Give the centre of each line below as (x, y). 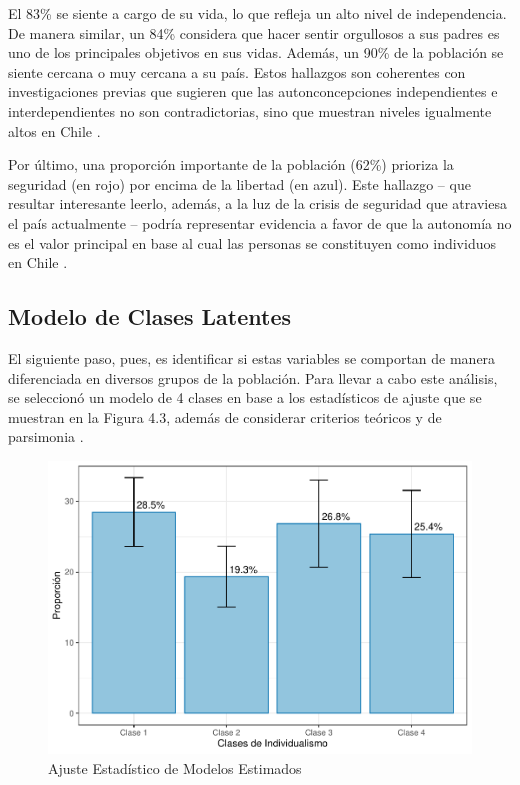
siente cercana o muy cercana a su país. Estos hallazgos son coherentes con (237, 71)
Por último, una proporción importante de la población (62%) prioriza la (231, 164)
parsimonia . (46, 436)
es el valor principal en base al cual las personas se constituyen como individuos (252, 242)
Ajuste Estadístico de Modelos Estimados (175, 768)
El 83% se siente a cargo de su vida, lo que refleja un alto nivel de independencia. (257, 13)
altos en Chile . (54, 130)
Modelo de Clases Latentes (150, 316)
